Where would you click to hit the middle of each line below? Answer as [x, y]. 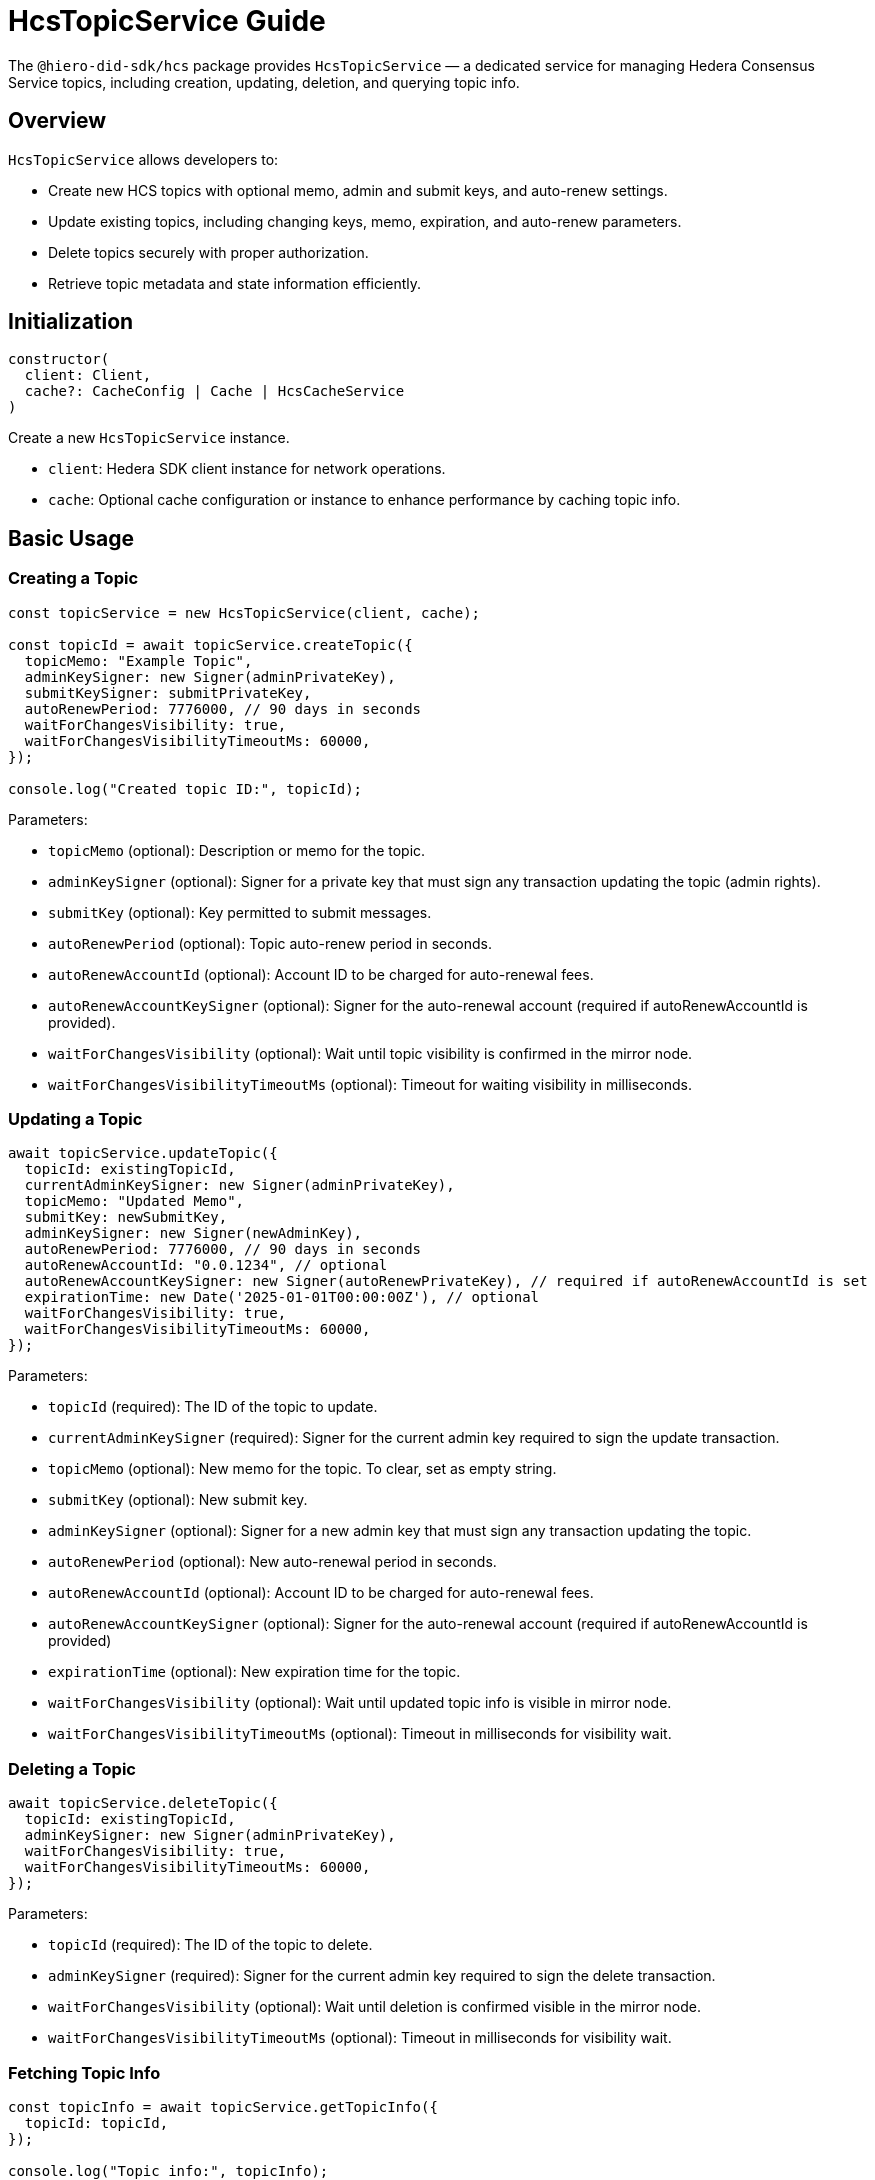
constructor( [59, 359]
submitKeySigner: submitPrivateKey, [168, 692]
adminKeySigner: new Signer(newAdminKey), [193, 1233]
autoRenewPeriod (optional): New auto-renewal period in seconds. [272, 1562]
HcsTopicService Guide [167, 21]
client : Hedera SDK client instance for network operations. [247, 469]
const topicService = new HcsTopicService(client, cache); [244, 612]
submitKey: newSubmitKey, [126, 1217]
